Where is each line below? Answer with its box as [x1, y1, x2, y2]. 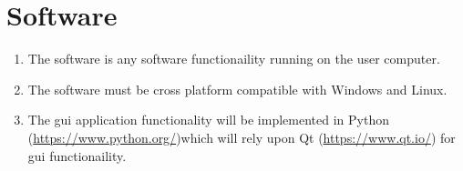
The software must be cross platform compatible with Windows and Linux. [27, 79, 448, 98]
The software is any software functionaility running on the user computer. [27, 49, 440, 68]
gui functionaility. [27, 146, 127, 165]
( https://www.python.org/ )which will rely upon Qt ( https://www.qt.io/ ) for [27, 127, 456, 146]
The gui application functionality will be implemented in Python [27, 110, 389, 129]
